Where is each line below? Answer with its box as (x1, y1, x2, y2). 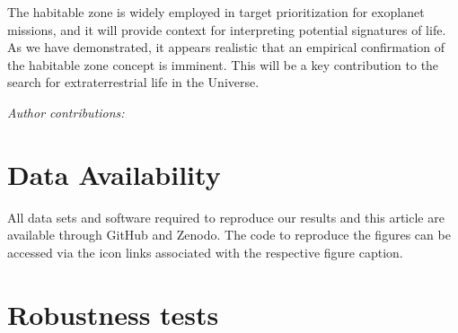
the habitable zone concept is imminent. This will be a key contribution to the (7, 55, 439, 74)
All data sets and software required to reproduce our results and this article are (7, 207, 445, 226)
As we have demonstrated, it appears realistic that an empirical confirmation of (7, 38, 445, 57)
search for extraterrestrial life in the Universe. (7, 73, 260, 92)
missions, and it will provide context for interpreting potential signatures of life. (7, 20, 446, 39)
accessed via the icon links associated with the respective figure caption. (7, 242, 403, 261)
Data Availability (7, 155, 221, 192)
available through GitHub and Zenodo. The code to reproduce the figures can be (7, 225, 451, 244)
